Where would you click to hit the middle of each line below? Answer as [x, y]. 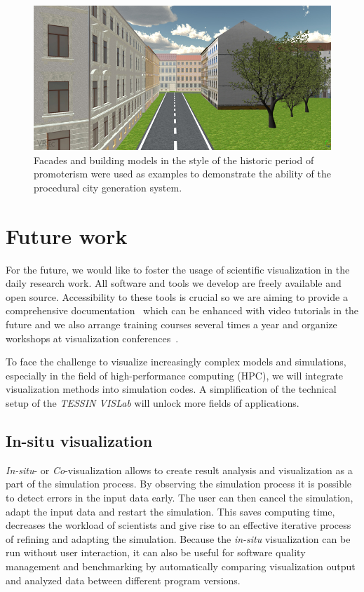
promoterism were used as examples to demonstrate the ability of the [182, 174]
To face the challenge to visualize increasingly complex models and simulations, [176, 362]
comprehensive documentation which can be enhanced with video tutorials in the [182, 310]
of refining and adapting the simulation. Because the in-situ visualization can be [178, 538]
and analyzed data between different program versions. [123, 580]
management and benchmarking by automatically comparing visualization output [181, 566]
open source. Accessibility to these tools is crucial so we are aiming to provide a [177, 296]
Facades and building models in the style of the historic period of [174, 160]
